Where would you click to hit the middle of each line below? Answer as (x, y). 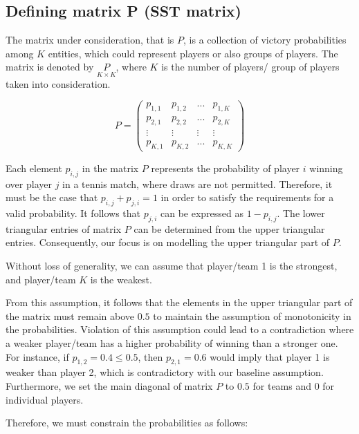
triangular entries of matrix (64, 228)
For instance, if (37, 356)
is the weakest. (121, 279)
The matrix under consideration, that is (90, 40)
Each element (34, 168)
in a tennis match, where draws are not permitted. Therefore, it (197, 183)
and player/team (41, 279)
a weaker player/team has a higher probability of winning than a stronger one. (172, 342)
